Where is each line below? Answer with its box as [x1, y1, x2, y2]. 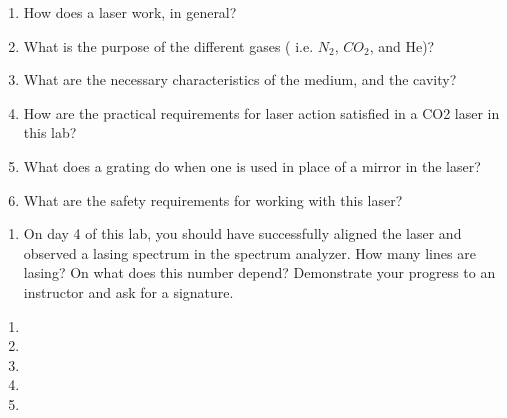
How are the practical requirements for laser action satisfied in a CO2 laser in [23, 102, 500, 123]
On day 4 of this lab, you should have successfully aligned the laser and [23, 223, 462, 244]
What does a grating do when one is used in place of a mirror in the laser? [23, 155, 481, 176]
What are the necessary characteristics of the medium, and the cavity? [23, 69, 457, 90]
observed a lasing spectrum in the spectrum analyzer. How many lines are [23, 242, 476, 263]
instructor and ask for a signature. [23, 281, 234, 302]
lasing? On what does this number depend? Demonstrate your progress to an [23, 262, 496, 283]
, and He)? [369, 35, 435, 56]
